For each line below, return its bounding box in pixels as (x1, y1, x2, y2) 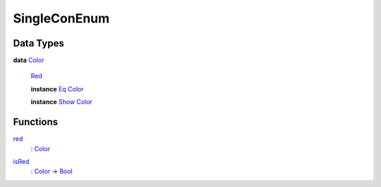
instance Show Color (30, 98, 93, 106)
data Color (13, 56, 44, 65)
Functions (13, 116, 59, 128)
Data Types (13, 37, 65, 49)
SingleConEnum (13, 11, 110, 26)
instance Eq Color (30, 84, 84, 93)
